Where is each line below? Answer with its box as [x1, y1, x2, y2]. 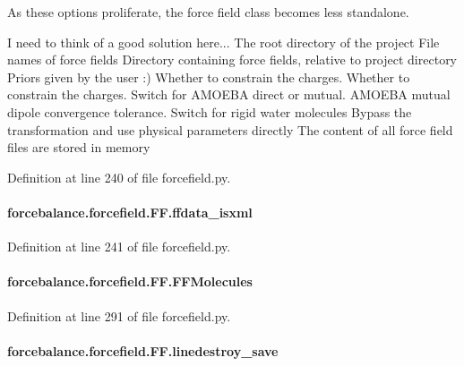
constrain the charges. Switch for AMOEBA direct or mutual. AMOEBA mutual [7, 85, 451, 104]
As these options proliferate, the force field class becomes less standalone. [7, 3, 409, 21]
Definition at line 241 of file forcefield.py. [7, 237, 231, 256]
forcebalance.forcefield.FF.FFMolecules [7, 272, 253, 291]
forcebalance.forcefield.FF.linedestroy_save [7, 341, 279, 360]
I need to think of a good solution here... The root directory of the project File [7, 32, 440, 51]
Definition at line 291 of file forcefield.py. [7, 306, 231, 325]
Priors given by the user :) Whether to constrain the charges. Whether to [7, 67, 410, 86]
